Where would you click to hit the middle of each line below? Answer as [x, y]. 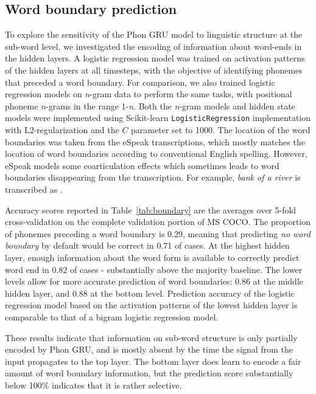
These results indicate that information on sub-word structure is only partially [151, 337]
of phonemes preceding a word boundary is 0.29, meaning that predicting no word [158, 233]
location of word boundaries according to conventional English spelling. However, [156, 154]
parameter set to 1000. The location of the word [221, 130]
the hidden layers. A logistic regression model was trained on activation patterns [155, 58]
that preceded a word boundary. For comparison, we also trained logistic [140, 82]
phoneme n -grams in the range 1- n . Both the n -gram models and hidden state [150, 105]
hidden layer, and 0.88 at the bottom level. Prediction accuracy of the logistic [150, 293]
